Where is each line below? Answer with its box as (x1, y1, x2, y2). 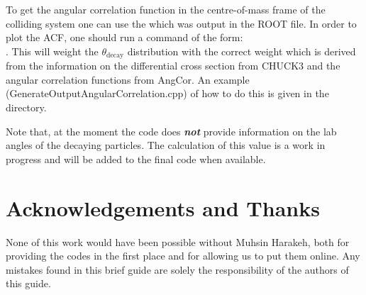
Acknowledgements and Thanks (6, 193, 320, 222)
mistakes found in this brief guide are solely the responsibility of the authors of (6, 262, 349, 277)
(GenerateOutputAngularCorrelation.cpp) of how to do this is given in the (6, 86, 329, 101)
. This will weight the (6, 43, 99, 58)
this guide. (6, 276, 51, 291)
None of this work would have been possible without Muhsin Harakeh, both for (6, 234, 350, 249)
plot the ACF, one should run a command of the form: (6, 30, 243, 45)
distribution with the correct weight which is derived (127, 43, 356, 58)
